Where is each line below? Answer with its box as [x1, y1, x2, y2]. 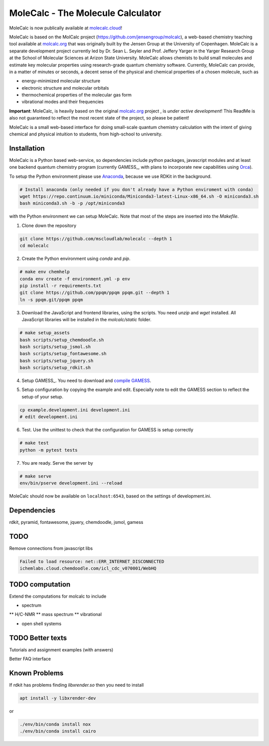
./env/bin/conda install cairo [19, 729, 97, 734]
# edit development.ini [19, 414, 78, 420]
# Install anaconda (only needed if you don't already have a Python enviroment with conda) [19, 187, 254, 192]
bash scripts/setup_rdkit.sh [19, 365, 91, 371]
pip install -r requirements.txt [19, 283, 102, 288]
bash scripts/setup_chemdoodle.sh [19, 337, 104, 343]
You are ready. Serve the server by [21, 460, 93, 466]
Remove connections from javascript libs [9, 545, 93, 551]
